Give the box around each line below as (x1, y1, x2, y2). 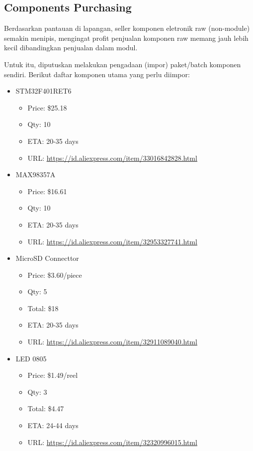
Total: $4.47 (27, 403, 64, 414)
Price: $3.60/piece (27, 269, 82, 280)
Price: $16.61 (27, 186, 67, 196)
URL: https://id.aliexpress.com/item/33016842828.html (27, 152, 197, 163)
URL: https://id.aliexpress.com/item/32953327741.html (27, 236, 197, 246)
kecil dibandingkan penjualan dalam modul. (4, 42, 138, 53)
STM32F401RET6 (15, 86, 72, 96)
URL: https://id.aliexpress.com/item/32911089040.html (27, 337, 197, 347)
